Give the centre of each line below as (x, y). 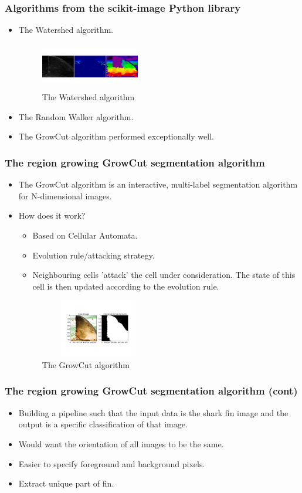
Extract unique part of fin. (66, 483)
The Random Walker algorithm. (76, 116)
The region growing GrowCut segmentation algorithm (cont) (151, 391)
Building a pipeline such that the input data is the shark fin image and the (153, 412)
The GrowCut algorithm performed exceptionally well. (116, 136)
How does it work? (52, 215)
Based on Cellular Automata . (85, 235)
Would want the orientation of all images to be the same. (121, 443)
